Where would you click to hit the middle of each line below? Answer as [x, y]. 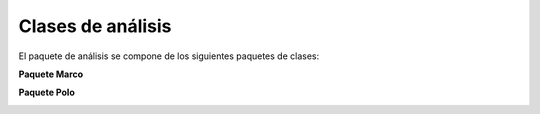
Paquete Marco [51, 74]
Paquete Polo [46, 92]
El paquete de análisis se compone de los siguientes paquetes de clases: [169, 56]
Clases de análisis [95, 26]
